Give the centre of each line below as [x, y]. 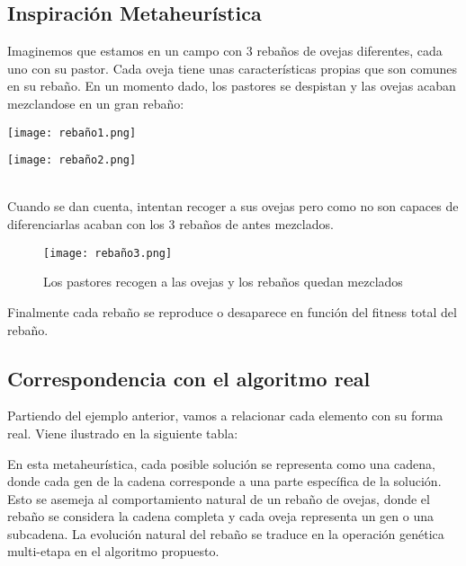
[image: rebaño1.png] [72, 133]
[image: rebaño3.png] [108, 253]
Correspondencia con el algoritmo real [189, 378]
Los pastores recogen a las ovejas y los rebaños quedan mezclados [223, 282]
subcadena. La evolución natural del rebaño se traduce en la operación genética [226, 533]
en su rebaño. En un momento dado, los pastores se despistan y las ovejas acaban [232, 86]
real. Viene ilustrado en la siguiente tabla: [123, 433]
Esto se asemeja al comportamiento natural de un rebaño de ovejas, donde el [219, 498]
